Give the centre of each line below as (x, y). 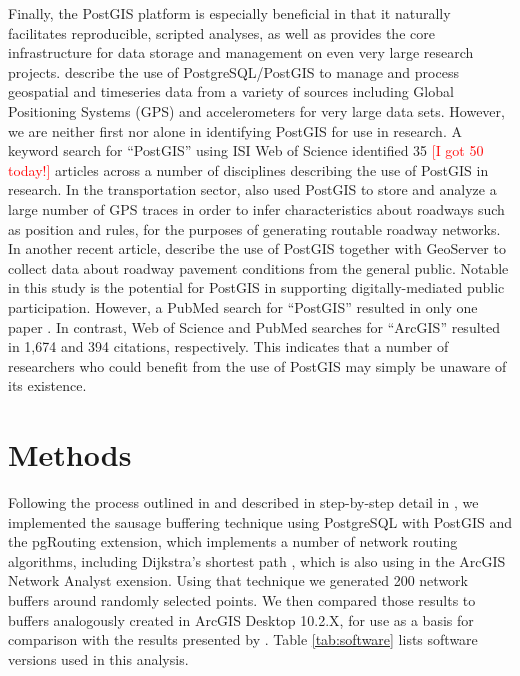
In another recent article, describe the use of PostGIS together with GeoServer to (257, 248)
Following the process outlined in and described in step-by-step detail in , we (243, 502)
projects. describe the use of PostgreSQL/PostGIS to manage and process (233, 71)
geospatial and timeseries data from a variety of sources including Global (231, 91)
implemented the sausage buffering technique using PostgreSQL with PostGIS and (260, 521)
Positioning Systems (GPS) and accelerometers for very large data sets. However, (256, 110)
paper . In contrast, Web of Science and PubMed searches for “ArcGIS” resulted (254, 326)
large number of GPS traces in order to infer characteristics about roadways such (256, 208)
